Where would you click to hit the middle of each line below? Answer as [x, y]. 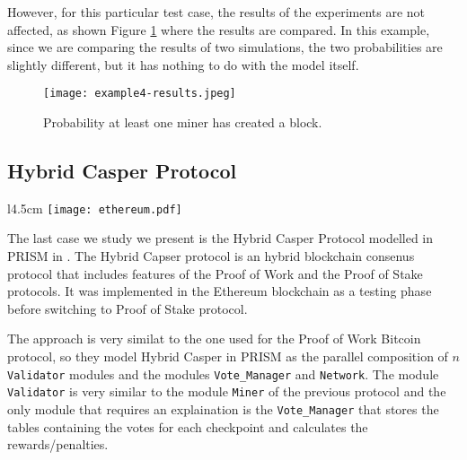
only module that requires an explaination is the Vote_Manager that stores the [223, 408]
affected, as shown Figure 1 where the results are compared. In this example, [219, 29]
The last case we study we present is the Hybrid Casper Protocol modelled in [220, 238]
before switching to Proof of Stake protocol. [128, 308]
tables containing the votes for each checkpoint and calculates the [188, 426]
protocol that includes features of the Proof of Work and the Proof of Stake [215, 273]
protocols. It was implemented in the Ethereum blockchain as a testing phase [220, 291]
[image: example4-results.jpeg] [140, 94]
